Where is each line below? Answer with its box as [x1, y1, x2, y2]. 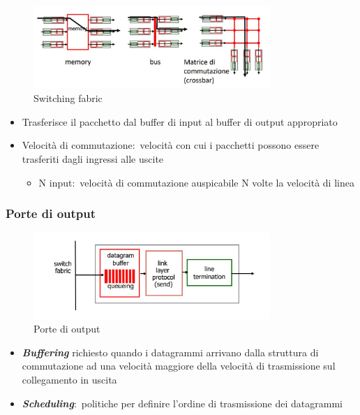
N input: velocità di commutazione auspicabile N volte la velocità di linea [38, 175, 354, 189]
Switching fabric [33, 91, 103, 105]
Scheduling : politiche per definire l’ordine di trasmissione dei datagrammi [22, 395, 343, 410]
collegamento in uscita [22, 372, 117, 386]
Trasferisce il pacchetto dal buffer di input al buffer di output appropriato [22, 114, 338, 129]
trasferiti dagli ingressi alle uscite [22, 151, 164, 166]
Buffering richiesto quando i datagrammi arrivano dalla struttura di [22, 344, 319, 359]
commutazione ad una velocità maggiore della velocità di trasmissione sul [22, 358, 336, 373]
